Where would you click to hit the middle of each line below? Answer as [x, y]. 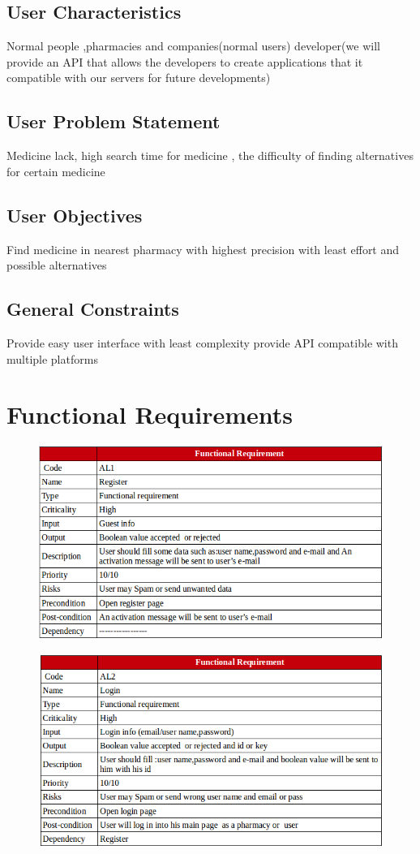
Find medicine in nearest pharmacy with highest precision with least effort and [203, 249]
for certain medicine [56, 171]
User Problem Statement [114, 121]
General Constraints [93, 309]
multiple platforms [52, 358]
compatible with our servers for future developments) [139, 78]
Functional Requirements [150, 414]
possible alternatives [57, 265]
